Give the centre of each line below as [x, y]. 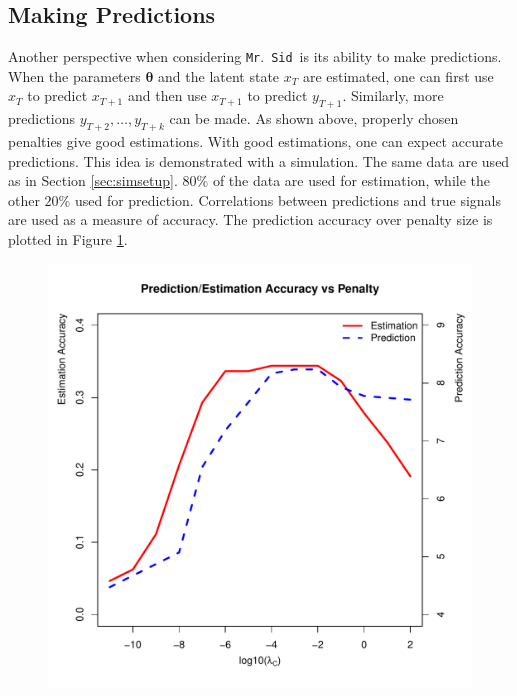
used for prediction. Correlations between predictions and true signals [288, 199]
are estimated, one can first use [398, 75]
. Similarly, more [393, 95]
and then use [167, 95]
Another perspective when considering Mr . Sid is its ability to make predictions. [255, 56]
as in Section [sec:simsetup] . [93, 180]
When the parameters [74, 75]
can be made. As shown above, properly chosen [314, 118]
